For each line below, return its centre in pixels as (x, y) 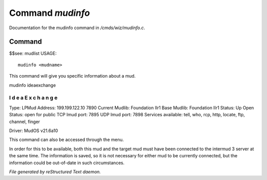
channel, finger (25, 122)
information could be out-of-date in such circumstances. (67, 163)
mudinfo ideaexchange (33, 85)
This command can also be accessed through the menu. (67, 140)
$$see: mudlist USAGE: (33, 53)
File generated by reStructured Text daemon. (55, 172)
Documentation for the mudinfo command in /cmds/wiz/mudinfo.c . (77, 28)
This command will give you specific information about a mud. (72, 76)
